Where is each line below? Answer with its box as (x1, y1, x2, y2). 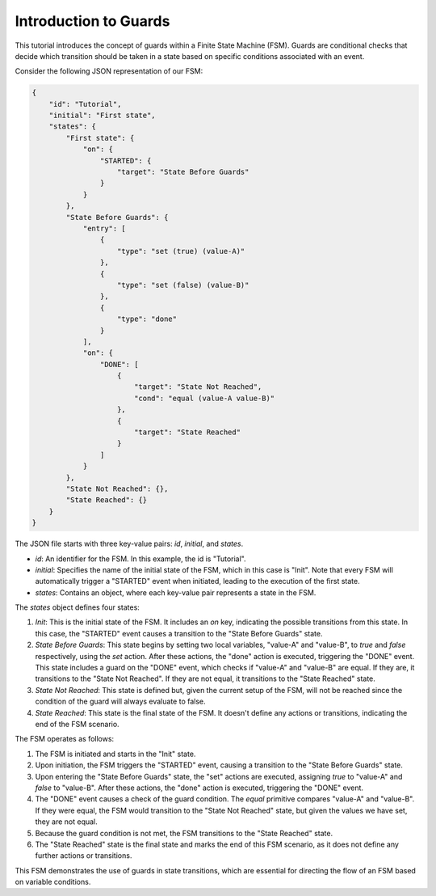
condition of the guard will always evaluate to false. (35, 696, 206, 707)
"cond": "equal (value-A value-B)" (133, 393, 275, 403)
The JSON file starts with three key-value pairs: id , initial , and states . (15, 539, 244, 549)
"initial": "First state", (48, 111, 157, 120)
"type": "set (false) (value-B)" (117, 280, 249, 290)
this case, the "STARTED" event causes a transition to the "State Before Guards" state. (35, 628, 323, 638)
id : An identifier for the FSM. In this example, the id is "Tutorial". (35, 554, 246, 564)
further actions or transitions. (35, 851, 132, 860)
